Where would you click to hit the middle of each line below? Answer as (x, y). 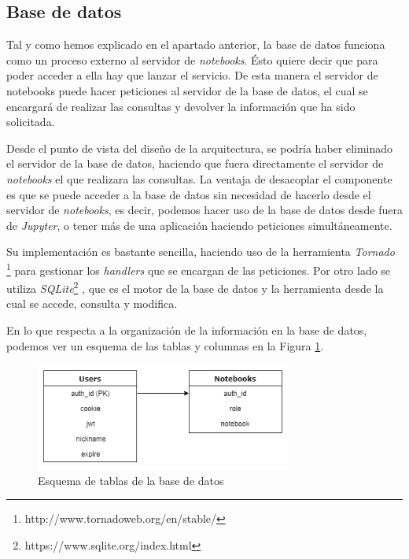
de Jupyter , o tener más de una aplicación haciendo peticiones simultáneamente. (199, 225)
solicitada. (31, 122)
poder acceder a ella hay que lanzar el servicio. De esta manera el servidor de (192, 75)
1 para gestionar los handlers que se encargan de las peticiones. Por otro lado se (199, 268)
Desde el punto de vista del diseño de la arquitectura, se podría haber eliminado (200, 148)
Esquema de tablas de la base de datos (131, 480)
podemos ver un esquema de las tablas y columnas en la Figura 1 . (165, 345)
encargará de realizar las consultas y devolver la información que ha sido (181, 106)
